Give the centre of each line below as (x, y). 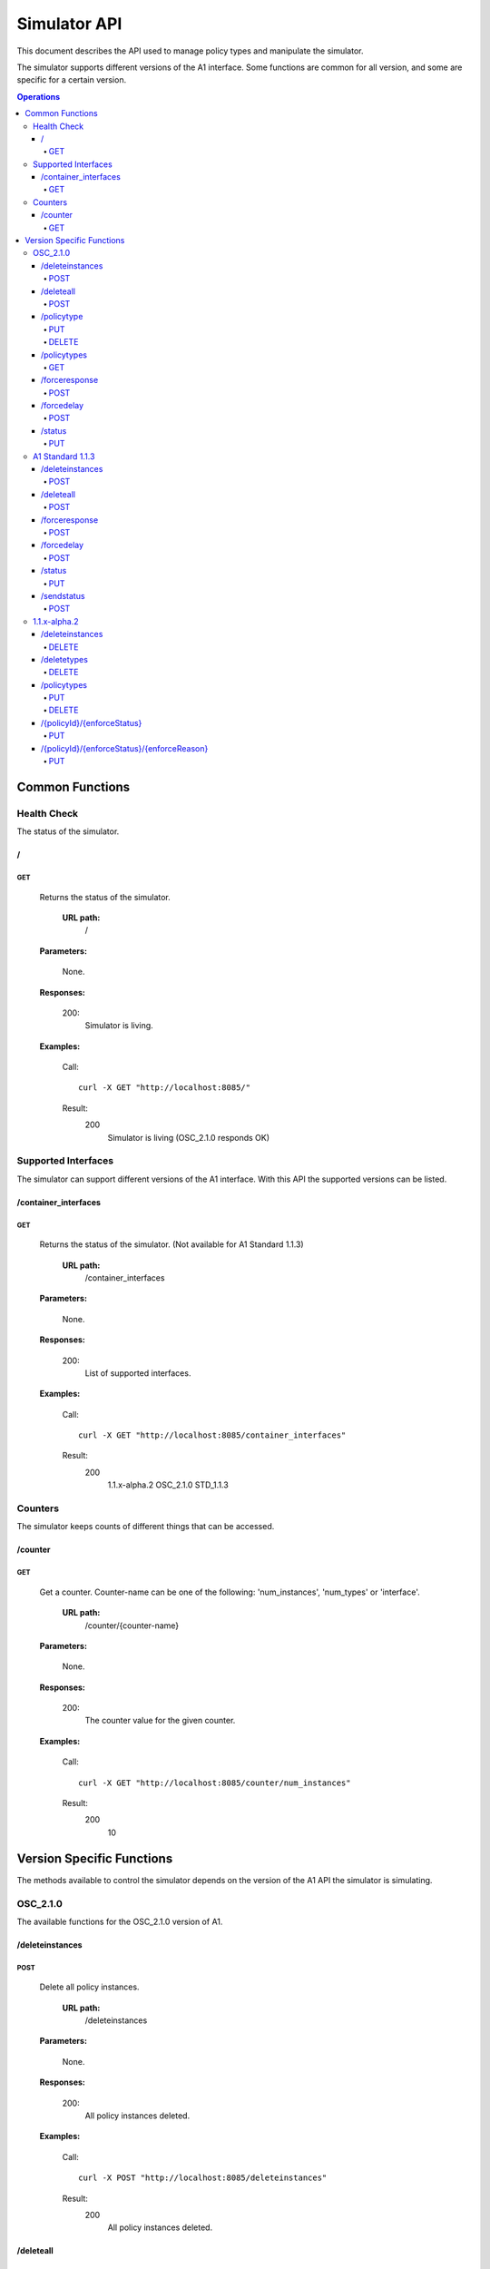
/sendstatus (63, 595)
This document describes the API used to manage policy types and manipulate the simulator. (190, 51)
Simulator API (69, 24)
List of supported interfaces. (138, 1373)
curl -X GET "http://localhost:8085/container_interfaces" (212, 1435)
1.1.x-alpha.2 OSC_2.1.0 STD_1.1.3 (168, 1485)
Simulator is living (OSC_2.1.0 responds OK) (189, 1137)
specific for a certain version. (72, 80)
